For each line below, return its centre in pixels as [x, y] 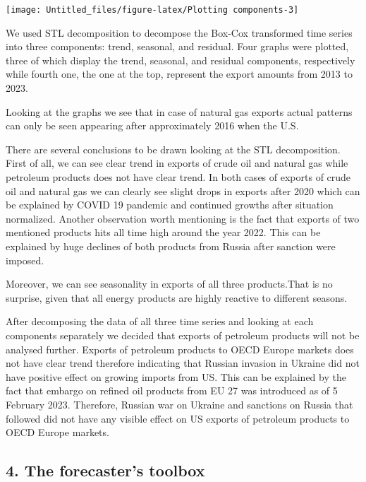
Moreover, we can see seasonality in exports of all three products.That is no [169, 284]
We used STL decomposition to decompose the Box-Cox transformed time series [179, 32]
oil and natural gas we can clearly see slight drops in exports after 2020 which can [183, 190]
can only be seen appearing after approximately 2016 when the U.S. [152, 125]
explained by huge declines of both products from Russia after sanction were [171, 246]
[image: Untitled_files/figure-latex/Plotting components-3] [152, 10]
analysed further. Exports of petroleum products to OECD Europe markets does [180, 349]
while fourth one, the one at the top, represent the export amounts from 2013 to [179, 74]
